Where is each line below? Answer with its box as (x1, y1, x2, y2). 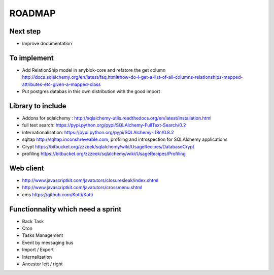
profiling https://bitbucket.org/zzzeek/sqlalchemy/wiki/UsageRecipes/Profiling (22, 150, 186, 157)
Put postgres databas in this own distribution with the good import (22, 88, 160, 95)
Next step (9, 27, 41, 36)
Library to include (9, 102, 66, 110)
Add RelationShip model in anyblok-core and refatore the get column (22, 67, 166, 73)
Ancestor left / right (22, 261, 63, 267)
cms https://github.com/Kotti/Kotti (22, 191, 93, 198)
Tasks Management (22, 232, 63, 238)
